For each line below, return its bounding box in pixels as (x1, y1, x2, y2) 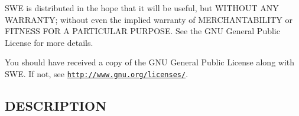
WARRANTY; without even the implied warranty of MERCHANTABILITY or (5, 13, 293, 25)
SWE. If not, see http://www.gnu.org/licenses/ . (5, 67, 188, 79)
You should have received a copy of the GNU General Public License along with (5, 56, 295, 68)
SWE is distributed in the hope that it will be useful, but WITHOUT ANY (5, 2, 279, 14)
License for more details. (5, 36, 93, 48)
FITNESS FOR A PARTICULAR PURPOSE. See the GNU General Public (5, 25, 280, 37)
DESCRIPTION (5, 97, 107, 115)
